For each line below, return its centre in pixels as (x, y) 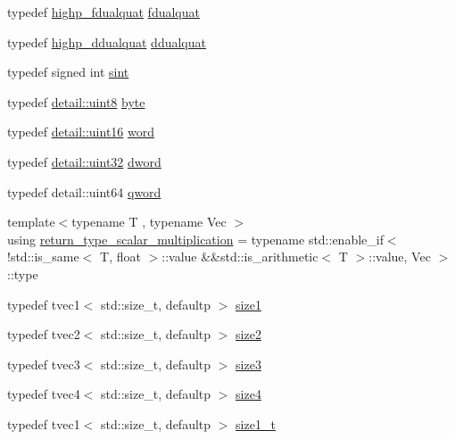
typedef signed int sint (68, 72)
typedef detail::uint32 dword (84, 161)
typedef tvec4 (44, 394)
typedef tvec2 (44, 334)
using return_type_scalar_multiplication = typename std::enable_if (195, 239)
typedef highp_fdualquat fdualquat (103, 12)
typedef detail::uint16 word (81, 132)
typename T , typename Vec (149, 222)
